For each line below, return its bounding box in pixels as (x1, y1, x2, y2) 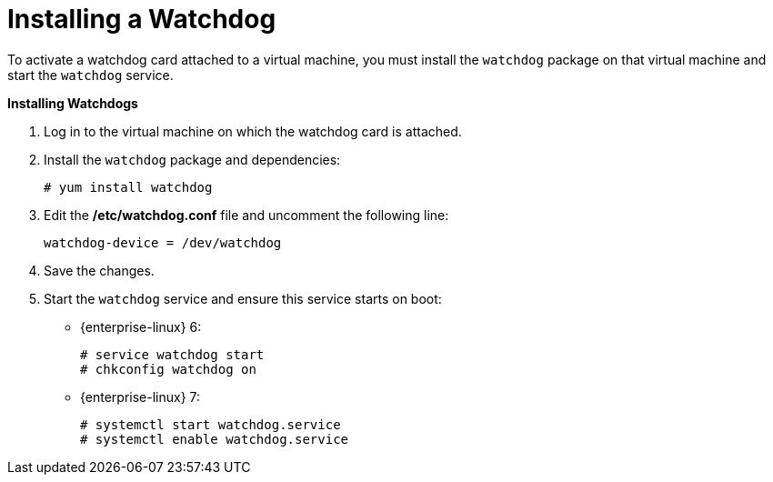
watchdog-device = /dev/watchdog (44, 235, 282, 250)
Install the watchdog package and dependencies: (44, 151, 341, 167)
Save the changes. (44, 262, 155, 278)
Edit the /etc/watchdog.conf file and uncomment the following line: (44, 206, 449, 223)
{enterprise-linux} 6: (80, 318, 202, 335)
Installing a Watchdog (7, 4, 276, 35)
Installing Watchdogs (7, 95, 138, 111)
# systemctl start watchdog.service (80, 417, 341, 432)
